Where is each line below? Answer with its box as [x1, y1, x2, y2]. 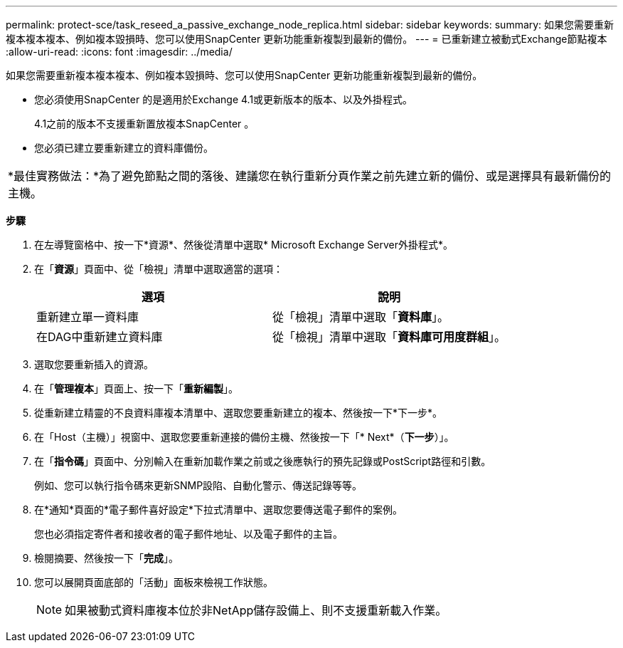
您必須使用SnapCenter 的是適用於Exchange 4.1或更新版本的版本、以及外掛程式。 [34, 93, 413, 105]
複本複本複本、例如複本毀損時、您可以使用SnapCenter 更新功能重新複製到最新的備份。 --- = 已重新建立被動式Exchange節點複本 [6, 33, 607, 45]
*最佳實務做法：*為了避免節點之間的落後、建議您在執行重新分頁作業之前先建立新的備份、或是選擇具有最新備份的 [8, 169, 612, 183]
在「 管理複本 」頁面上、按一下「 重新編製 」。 [34, 382, 238, 394]
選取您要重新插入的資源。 [34, 358, 154, 370]
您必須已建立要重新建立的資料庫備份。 [34, 142, 213, 154]
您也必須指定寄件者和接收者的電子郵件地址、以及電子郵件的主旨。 [34, 528, 343, 540]
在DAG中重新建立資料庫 [36, 330, 163, 344]
